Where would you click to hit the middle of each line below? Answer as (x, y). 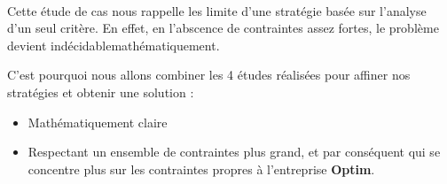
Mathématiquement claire (98, 122)
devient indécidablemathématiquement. (114, 45)
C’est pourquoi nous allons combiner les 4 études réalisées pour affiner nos (209, 75)
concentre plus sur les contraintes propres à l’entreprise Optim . (201, 169)
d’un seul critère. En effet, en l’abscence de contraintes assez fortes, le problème (223, 28)
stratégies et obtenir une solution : (101, 92)
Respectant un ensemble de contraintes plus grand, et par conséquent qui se (234, 152)
